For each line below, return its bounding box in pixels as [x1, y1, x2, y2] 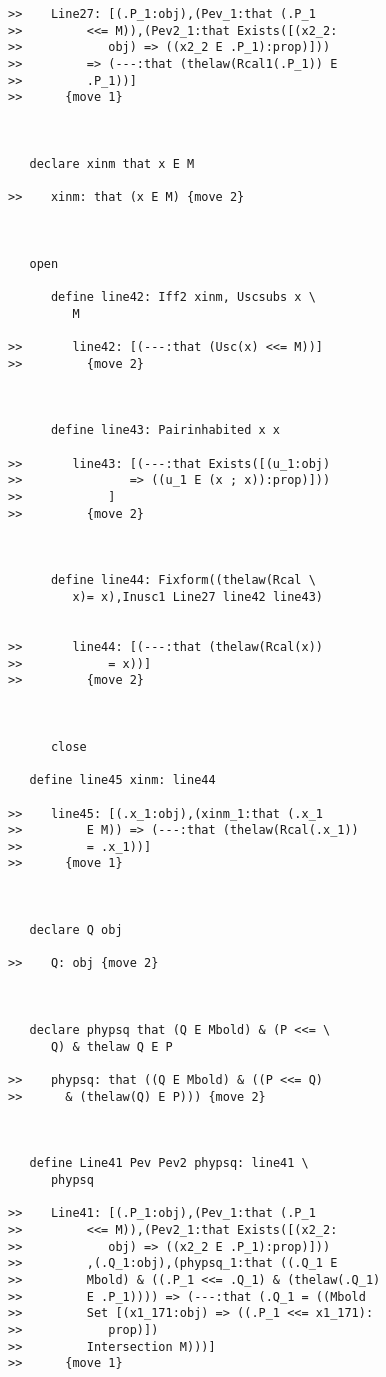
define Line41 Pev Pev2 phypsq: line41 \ [29, 1156, 309, 1171]
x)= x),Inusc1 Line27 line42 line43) [72, 589, 323, 604]
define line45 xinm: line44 [29, 773, 216, 788]
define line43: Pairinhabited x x [50, 423, 281, 438]
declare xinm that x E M [29, 156, 195, 171]
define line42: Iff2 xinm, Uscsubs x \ [50, 290, 316, 305]
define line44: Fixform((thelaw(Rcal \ [50, 573, 316, 588]
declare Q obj [29, 923, 123, 938]
